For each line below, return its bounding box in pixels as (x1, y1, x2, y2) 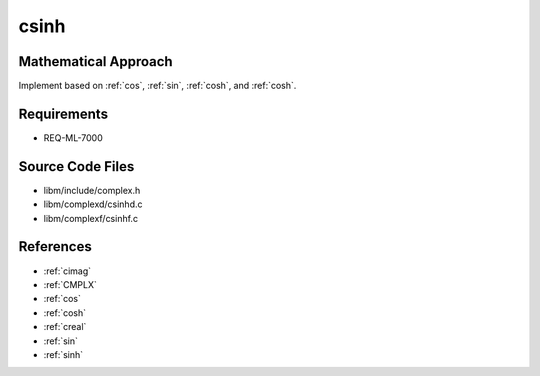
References (18, 238, 92, 255)
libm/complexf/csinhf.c (43, 212, 139, 224)
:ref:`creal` (43, 321, 87, 333)
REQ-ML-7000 (43, 131, 104, 144)
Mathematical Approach (18, 53, 174, 70)
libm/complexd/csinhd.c (43, 198, 144, 210)
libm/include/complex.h (43, 184, 141, 196)
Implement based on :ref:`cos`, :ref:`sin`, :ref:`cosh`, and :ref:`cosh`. (18, 80, 297, 92)
